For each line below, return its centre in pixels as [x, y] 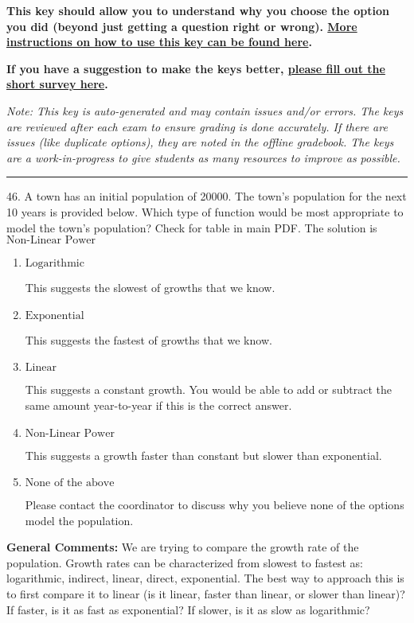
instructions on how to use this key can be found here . [159, 42]
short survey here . [57, 84]
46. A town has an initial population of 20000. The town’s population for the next [207, 196]
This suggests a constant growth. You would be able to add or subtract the [209, 389]
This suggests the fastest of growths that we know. [148, 339]
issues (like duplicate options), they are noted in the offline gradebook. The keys [200, 142]
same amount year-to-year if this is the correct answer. [158, 405]
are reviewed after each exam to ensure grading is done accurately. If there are [197, 126]
